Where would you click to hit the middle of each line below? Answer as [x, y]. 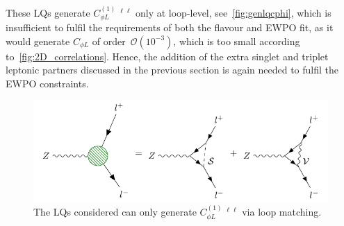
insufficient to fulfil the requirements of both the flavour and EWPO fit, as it [170, 27]
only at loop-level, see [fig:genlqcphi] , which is [233, 12]
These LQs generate [48, 12]
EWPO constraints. [47, 84]
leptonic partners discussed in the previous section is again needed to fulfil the [172, 70]
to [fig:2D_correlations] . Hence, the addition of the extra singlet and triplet [167, 56]
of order [109, 41]
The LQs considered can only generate [115, 212]
